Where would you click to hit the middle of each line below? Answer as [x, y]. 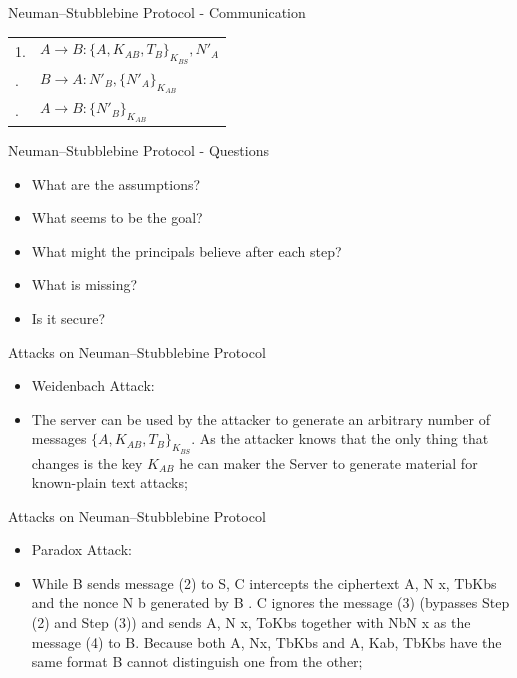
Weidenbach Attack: [93, 385]
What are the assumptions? [116, 183]
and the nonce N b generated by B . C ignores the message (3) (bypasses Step [270, 602]
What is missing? [84, 284]
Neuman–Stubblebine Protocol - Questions [138, 149]
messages [59, 438]
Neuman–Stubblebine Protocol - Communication [157, 12]
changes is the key [87, 462]
